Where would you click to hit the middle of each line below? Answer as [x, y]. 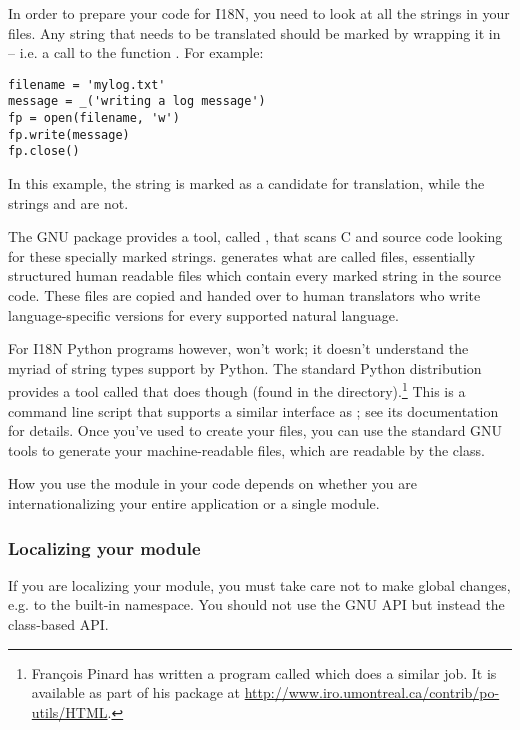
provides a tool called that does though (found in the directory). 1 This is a [237, 390]
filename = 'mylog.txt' [87, 84]
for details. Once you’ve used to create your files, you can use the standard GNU [255, 430]
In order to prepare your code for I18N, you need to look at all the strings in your [259, 13]
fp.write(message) [69, 134]
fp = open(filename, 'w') [94, 118]
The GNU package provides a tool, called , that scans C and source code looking [255, 236]
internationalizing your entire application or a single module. [194, 503]
